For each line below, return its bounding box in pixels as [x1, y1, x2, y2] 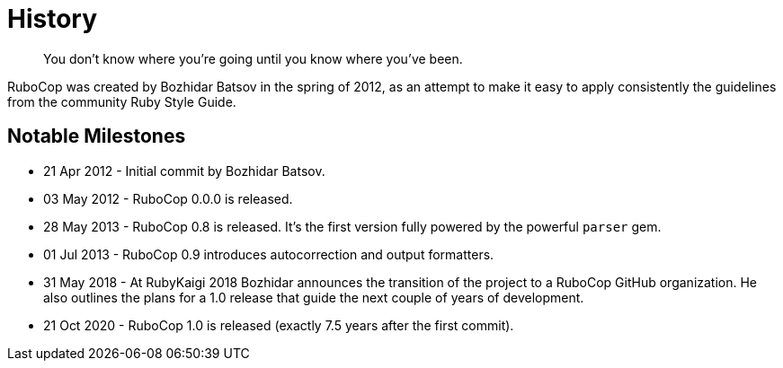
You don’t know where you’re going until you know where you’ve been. [43, 50, 463, 66]
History [7, 4, 98, 34]
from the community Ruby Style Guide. [7, 93, 236, 110]
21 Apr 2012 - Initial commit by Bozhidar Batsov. [43, 162, 325, 179]
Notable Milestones [7, 125, 186, 148]
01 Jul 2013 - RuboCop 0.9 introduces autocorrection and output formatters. [43, 246, 494, 262]
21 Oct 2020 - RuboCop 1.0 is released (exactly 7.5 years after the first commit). [43, 317, 514, 333]
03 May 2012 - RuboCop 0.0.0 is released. [43, 190, 293, 206]
